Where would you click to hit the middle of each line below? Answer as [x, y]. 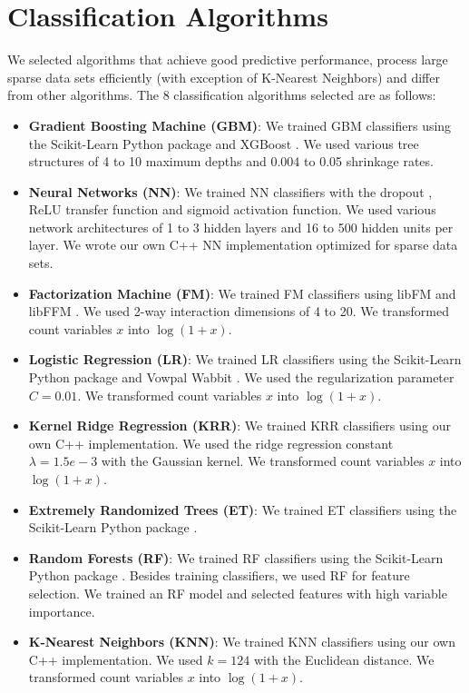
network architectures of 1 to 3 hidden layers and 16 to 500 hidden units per [241, 227]
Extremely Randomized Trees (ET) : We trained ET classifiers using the [243, 509]
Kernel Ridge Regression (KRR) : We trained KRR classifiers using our [239, 426]
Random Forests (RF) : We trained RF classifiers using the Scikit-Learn [236, 557]
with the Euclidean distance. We [344, 659]
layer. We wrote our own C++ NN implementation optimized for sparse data [243, 245]
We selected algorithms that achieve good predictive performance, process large [228, 59]
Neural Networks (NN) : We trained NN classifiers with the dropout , [230, 191]
